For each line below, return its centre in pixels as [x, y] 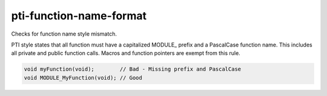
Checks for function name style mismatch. [64, 34]
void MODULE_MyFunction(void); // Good [83, 78]
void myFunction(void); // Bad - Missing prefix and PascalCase [133, 69]
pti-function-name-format [79, 16]
